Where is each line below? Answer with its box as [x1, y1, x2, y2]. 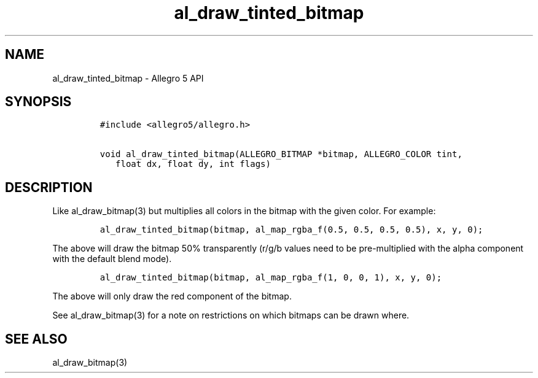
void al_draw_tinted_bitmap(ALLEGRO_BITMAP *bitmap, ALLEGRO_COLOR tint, [99, 149, 462, 160]
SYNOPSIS [5, 94, 72, 110]
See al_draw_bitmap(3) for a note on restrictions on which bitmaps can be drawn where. [52, 310, 410, 321]
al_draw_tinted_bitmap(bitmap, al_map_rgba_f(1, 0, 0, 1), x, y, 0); [99, 272, 442, 283]
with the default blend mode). [52, 253, 172, 264]
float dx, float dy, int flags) [115, 159, 271, 169]
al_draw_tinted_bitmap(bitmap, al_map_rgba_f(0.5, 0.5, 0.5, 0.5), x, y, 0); [99, 225, 483, 235]
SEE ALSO [5, 331, 68, 347]
